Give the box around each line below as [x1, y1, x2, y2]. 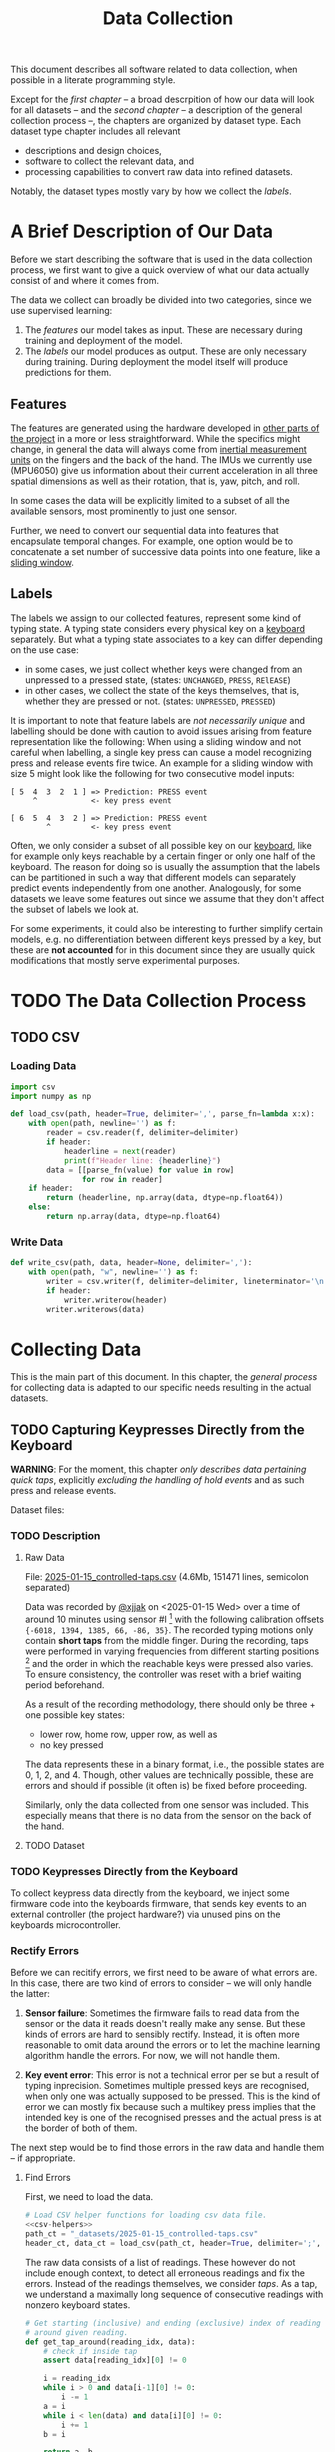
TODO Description [10, 1529, 101, 1543]
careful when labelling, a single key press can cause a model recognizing [10, 746, 312, 758]
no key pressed [39, 1738, 104, 1751]
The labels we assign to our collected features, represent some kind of [10, 612, 302, 624]
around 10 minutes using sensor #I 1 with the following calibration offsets [24, 1612, 325, 1626]
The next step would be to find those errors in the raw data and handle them [10, 2142, 325, 2154]
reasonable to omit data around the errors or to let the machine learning [24, 2039, 321, 2051]
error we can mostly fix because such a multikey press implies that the [24, 2101, 317, 2113]
